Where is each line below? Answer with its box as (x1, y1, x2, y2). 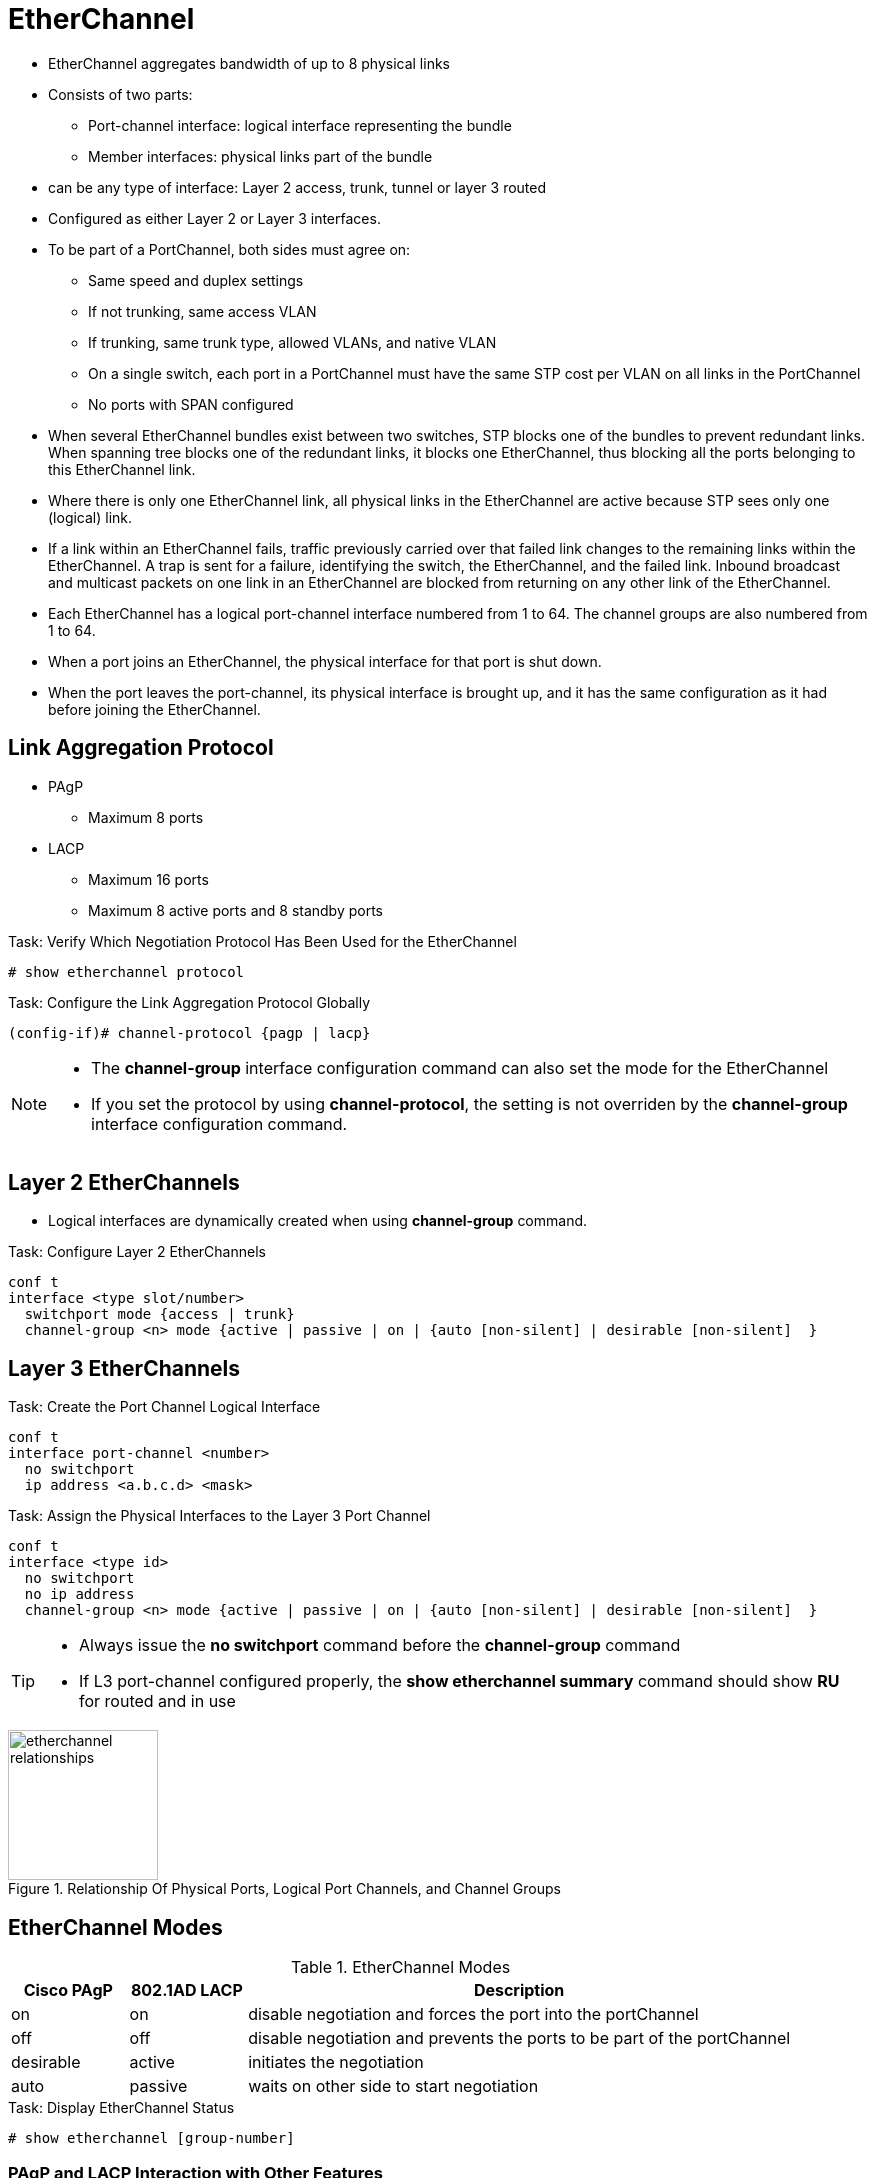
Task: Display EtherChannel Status (8, 2099, 235, 2117)
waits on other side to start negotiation (248, 2076, 539, 2097)
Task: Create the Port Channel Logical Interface (8, 1398, 321, 1416)
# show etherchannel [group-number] (8, 2130, 295, 2147)
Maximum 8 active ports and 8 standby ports (88, 901, 384, 919)
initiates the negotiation (248, 2052, 424, 2073)
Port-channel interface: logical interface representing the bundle (88, 116, 512, 134)
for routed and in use (79, 1691, 236, 1712)
